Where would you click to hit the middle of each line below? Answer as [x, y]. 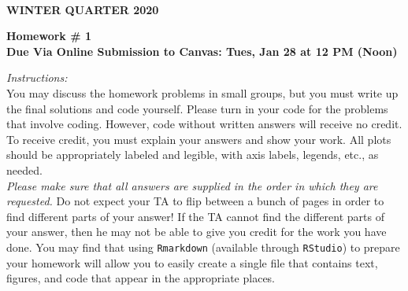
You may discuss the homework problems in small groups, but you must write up [202, 92]
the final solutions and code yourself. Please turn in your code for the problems [197, 108]
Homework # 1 [49, 36]
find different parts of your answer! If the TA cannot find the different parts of [195, 216]
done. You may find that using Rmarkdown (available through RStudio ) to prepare [203, 247]
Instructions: [37, 77]
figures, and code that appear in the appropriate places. [141, 278]
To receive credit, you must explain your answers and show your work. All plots [199, 139]
